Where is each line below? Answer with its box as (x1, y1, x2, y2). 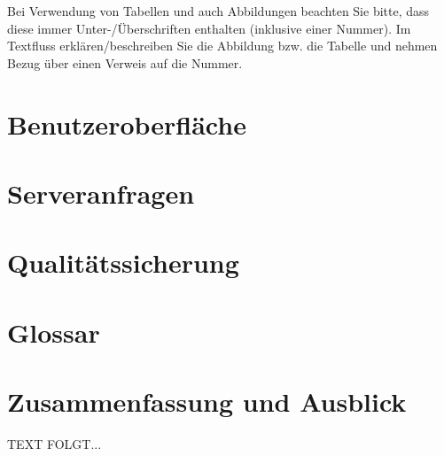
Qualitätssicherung (7, 244, 239, 281)
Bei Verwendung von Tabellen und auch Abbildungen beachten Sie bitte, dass (7, 2, 430, 19)
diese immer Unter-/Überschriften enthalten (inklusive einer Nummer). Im (7, 19, 411, 37)
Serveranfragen (7, 174, 195, 211)
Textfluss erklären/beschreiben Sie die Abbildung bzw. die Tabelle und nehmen (7, 36, 438, 55)
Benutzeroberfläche (7, 105, 246, 142)
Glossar (7, 313, 100, 350)
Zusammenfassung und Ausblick (7, 383, 407, 420)
